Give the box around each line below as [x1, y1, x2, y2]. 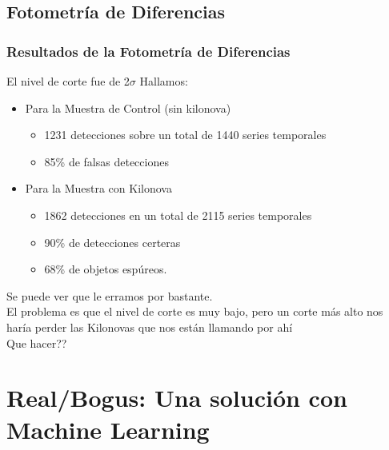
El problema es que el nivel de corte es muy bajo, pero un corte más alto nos [6, 303, 383, 320]
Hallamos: [139, 73, 188, 89]
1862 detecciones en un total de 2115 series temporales [44, 206, 312, 223]
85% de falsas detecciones [44, 153, 169, 169]
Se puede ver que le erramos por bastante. [6, 287, 213, 304]
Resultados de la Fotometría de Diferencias [6, 41, 291, 61]
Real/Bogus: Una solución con [6, 381, 347, 414]
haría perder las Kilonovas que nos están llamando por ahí [6, 318, 293, 335]
